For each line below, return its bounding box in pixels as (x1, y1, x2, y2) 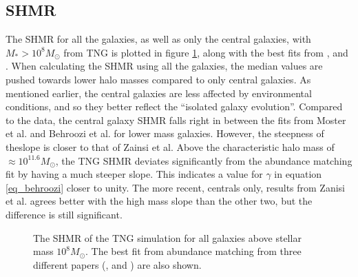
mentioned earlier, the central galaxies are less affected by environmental (6, 85, 312, 100)
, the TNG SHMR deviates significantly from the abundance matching (55, 153, 352, 167)
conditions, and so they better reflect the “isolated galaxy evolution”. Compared (6, 99, 343, 114)
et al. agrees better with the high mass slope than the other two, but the (6, 194, 313, 208)
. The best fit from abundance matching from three (85, 244, 302, 258)
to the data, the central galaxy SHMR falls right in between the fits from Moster (6, 112, 346, 127)
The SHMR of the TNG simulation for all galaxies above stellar (33, 230, 302, 245)
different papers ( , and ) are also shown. (33, 257, 202, 271)
